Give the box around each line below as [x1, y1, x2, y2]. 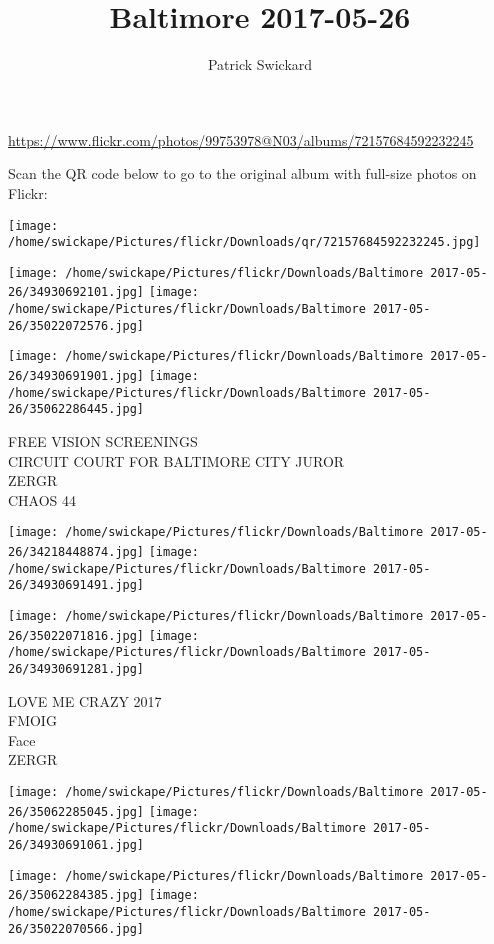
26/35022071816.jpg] [8, 628, 145, 643]
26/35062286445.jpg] [8, 402, 145, 417]
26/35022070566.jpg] [8, 921, 145, 936]
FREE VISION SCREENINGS [8, 431, 198, 452]
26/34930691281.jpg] [8, 662, 145, 677]
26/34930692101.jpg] [8, 285, 145, 300]
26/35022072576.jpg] [8, 318, 145, 333]
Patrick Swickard [207, 54, 313, 75]
